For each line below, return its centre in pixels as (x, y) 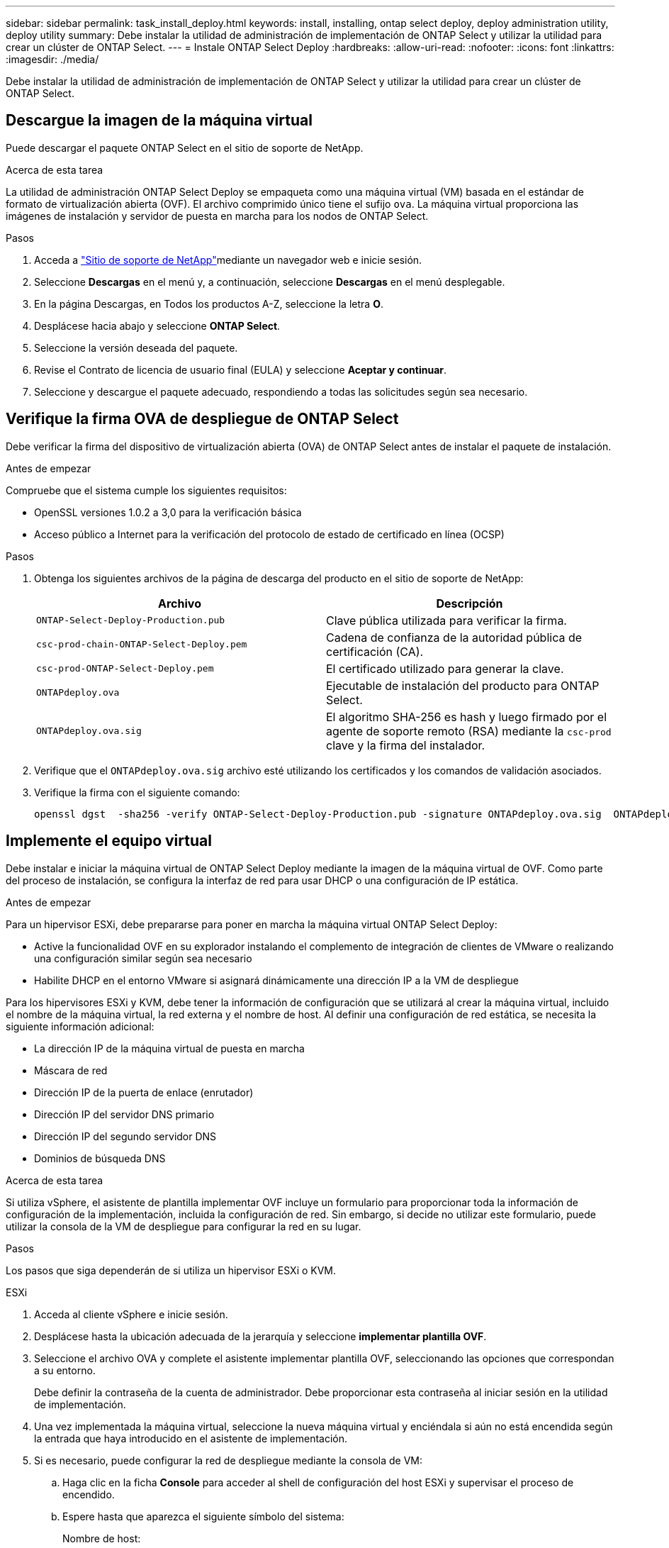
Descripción (470, 603)
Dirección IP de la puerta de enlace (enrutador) (144, 1092)
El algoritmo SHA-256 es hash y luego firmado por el (467, 717)
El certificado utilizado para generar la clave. (445, 668)
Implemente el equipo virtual (109, 841)
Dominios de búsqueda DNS (100, 1158)
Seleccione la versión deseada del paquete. (136, 347)
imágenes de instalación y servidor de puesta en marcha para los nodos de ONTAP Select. (217, 216)
